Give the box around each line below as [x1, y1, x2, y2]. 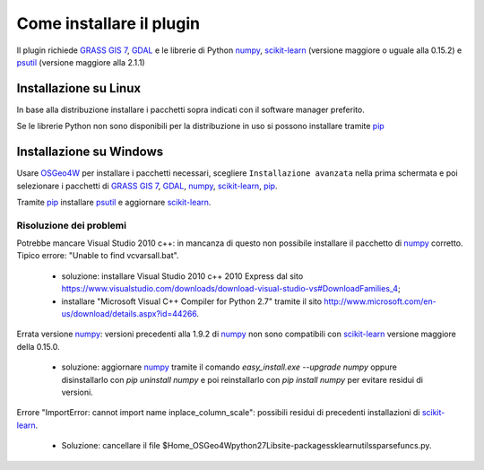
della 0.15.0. [16, 341, 60, 352]
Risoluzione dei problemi [16, 219, 127, 231]
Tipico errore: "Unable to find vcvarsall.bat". [16, 250, 179, 261]
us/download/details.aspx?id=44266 [61, 309, 197, 319]
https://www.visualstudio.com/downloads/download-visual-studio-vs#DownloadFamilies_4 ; [61, 283, 401, 294]
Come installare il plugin [16, 13, 201, 33]
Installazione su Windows [16, 144, 164, 160]
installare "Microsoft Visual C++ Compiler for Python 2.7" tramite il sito [61, 296, 323, 307]
